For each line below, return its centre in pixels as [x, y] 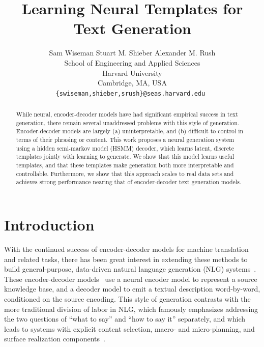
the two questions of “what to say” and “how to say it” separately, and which [125, 319]
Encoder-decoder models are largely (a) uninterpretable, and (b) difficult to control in [130, 131]
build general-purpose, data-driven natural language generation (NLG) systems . [130, 269]
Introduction [49, 225]
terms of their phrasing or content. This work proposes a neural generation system [125, 140]
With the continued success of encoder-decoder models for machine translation [126, 249]
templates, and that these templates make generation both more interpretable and [125, 165]
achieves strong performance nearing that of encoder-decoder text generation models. [129, 182]
